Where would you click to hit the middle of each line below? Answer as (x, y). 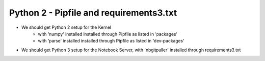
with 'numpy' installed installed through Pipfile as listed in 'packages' (108, 34)
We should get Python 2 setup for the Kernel (66, 27)
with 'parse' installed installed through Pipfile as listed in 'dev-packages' (111, 41)
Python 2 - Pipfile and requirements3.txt (93, 13)
